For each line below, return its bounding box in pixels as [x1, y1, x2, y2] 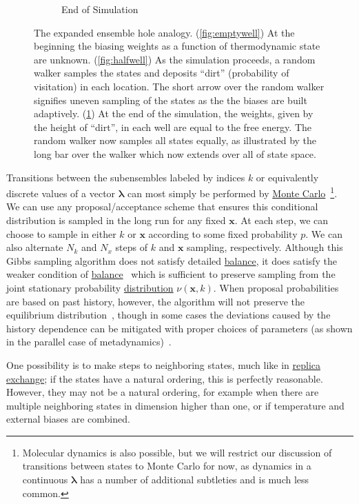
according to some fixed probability [148, 226, 298, 241]
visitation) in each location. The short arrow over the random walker [34, 79, 325, 93]
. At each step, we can [234, 212, 329, 227]
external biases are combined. [6, 412, 130, 426]
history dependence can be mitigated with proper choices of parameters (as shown [6, 321, 353, 335]
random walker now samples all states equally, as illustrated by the [34, 133, 317, 148]
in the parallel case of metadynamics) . [6, 334, 172, 349]
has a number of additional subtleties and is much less [80, 472, 309, 487]
